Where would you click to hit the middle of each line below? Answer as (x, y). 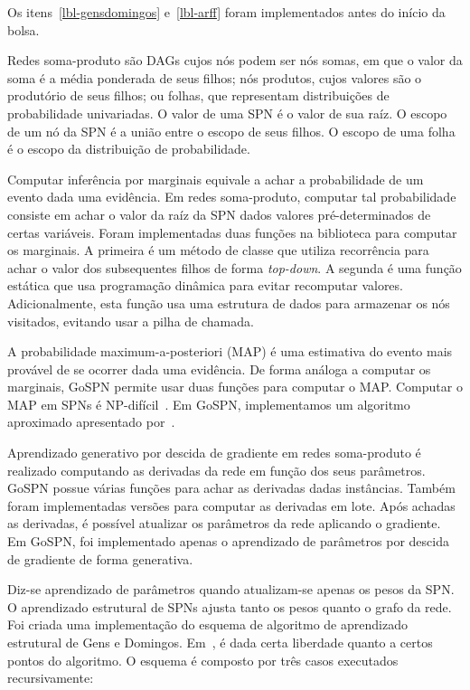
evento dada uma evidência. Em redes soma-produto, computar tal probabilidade (232, 197)
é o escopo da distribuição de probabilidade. (129, 149)
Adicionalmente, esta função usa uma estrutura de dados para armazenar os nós (229, 302)
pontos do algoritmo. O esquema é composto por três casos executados (203, 660)
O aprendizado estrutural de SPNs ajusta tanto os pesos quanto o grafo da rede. (230, 606)
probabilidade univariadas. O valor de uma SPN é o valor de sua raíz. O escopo (227, 113)
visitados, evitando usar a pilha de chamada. (131, 321)
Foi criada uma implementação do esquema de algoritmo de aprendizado (207, 624)
